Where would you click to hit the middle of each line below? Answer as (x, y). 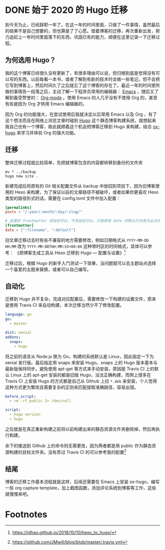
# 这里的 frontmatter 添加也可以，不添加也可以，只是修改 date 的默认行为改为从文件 (83, 221)
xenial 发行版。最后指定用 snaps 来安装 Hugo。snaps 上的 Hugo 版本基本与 (82, 362)
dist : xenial (18, 333)
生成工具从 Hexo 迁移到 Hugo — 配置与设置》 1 (79, 252)
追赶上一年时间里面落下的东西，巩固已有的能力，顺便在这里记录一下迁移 (82, 37)
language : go (18, 315)
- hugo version (25, 415)
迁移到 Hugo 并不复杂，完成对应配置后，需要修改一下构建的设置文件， (76, 299)
